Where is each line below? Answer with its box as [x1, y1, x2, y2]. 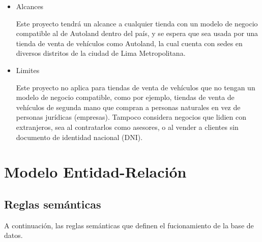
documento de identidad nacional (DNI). [16, 131, 143, 142]
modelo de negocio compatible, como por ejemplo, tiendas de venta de [16, 92, 235, 102]
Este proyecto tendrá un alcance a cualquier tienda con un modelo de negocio [16, 18, 258, 28]
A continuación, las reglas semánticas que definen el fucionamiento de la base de [4, 220, 254, 230]
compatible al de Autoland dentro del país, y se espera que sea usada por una [16, 28, 258, 39]
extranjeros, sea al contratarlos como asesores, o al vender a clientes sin [16, 121, 239, 132]
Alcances [16, 1, 44, 11]
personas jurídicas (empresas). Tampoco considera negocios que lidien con [16, 112, 246, 122]
